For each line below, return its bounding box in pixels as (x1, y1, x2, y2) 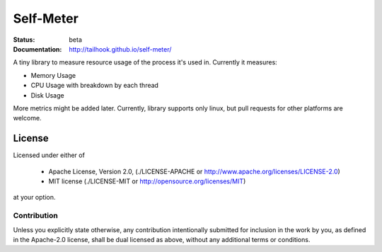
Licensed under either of (13, 151, 85, 159)
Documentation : (13, 45, 62, 53)
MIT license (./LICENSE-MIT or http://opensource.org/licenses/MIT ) (48, 177, 246, 185)
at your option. (13, 193, 56, 202)
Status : (13, 35, 35, 44)
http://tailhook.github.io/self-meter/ (69, 45, 172, 53)
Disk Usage (30, 91, 64, 99)
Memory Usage (30, 71, 76, 79)
